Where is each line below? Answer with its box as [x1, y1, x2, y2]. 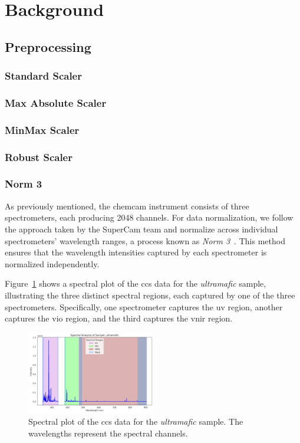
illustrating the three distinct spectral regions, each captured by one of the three [5, 288, 295, 301]
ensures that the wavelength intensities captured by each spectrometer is [5, 246, 267, 258]
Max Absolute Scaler [5, 95, 107, 110]
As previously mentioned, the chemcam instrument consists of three [5, 199, 249, 212]
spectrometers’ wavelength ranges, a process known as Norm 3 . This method [5, 234, 285, 247]
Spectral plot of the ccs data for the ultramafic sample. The [28, 415, 243, 427]
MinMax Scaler [5, 122, 80, 137]
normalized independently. [5, 257, 100, 270]
